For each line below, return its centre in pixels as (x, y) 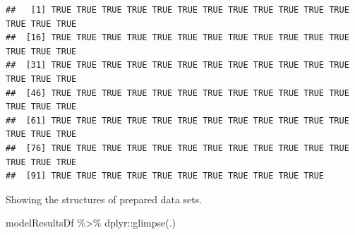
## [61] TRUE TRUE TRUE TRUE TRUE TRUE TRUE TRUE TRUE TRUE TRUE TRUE (177, 120)
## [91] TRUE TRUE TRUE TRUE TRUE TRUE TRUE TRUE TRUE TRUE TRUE (165, 176)
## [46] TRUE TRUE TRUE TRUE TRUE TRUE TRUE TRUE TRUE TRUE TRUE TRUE (177, 93)
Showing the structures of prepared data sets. (104, 199)
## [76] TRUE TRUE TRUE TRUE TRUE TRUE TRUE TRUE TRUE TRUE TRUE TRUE (177, 148)
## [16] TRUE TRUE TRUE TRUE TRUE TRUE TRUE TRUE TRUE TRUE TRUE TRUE (177, 38)
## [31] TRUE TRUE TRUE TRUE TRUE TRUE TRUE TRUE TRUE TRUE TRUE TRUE (177, 65)
